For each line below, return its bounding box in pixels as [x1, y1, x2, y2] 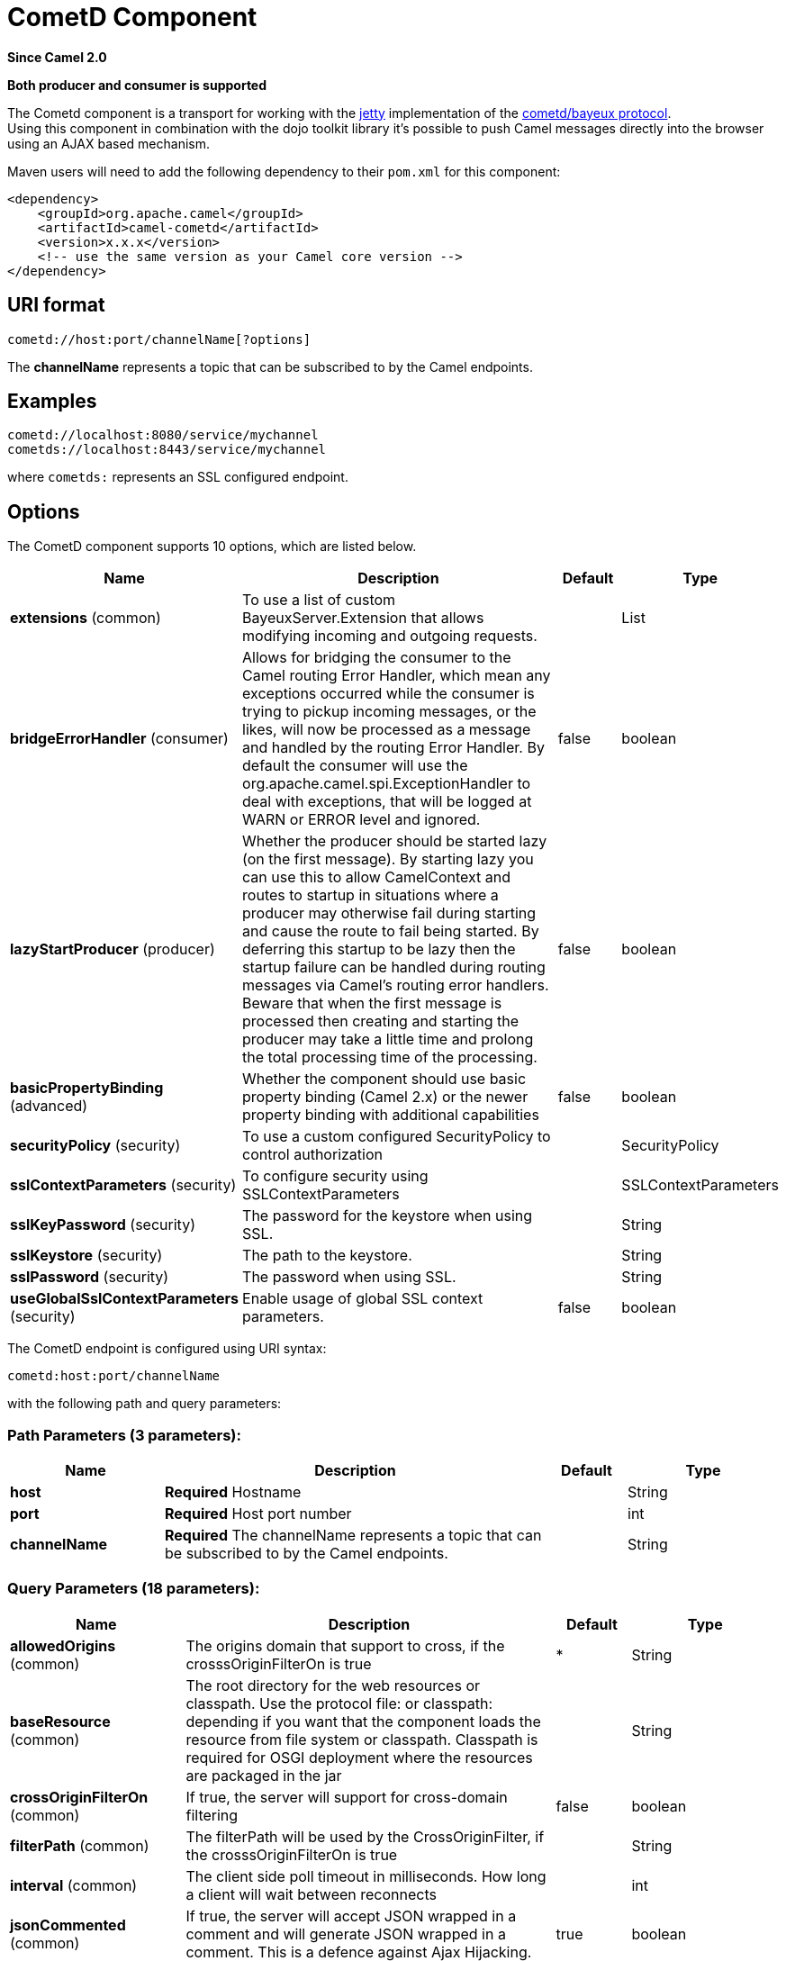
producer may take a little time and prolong [242, 1030, 534, 1049]
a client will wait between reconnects [185, 1884, 437, 1903]
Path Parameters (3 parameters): [7, 1425, 241, 1444]
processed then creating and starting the [242, 1012, 519, 1031]
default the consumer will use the [242, 756, 468, 775]
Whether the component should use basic [242, 1070, 527, 1089]
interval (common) [10, 1875, 138, 1894]
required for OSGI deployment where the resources [185, 1748, 533, 1767]
